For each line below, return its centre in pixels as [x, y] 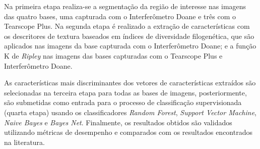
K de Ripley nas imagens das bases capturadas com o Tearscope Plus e [113, 55]
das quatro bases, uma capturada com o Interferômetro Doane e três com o [120, 16]
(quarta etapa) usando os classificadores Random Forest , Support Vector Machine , [130, 112]
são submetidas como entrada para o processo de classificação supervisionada [123, 102]
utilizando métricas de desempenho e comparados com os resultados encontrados [128, 132]
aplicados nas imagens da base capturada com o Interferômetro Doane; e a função [130, 46]
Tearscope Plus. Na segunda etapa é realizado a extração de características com [127, 26]
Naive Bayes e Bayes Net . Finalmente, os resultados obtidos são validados [118, 122]
